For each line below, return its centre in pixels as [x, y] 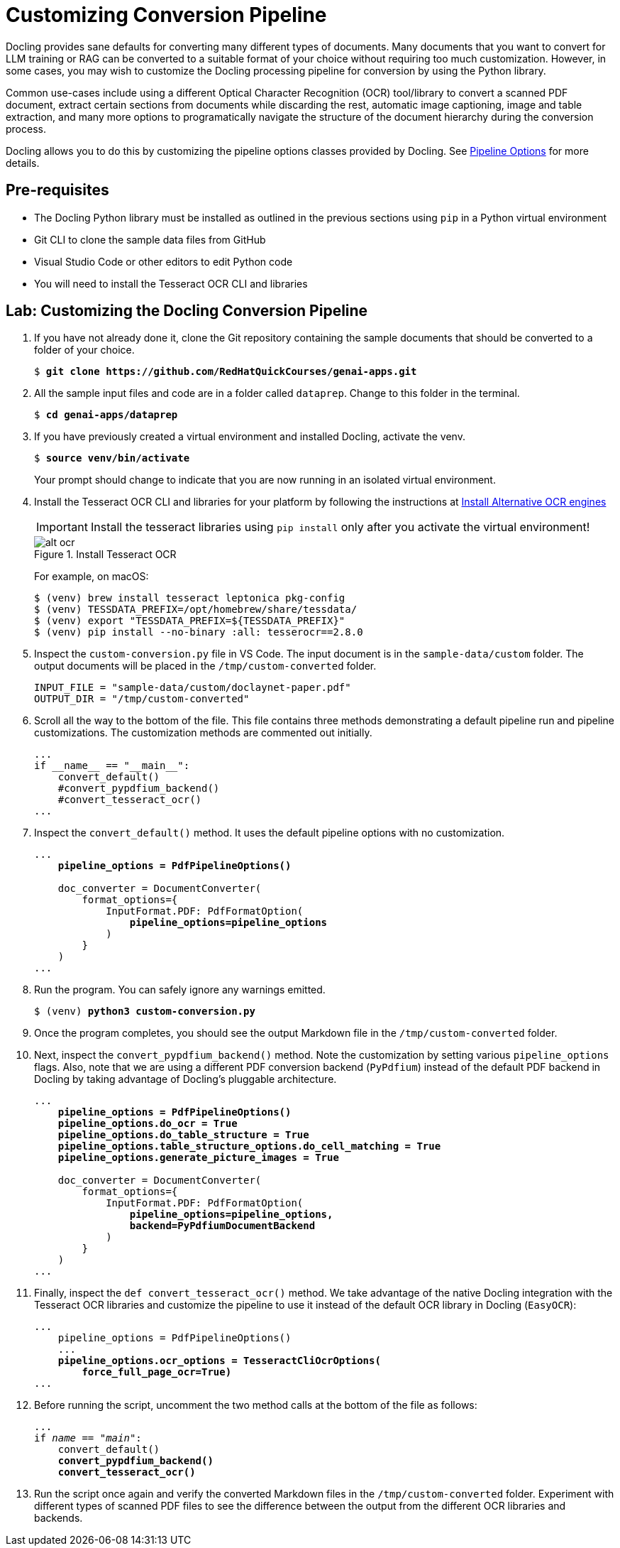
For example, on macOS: [92, 577]
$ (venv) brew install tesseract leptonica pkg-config [190, 598]
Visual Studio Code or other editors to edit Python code [164, 261]
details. [23, 163]
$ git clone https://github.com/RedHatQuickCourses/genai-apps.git [226, 372]
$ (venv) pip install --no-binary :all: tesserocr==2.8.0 [199, 632]
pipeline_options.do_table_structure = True [183, 1135]
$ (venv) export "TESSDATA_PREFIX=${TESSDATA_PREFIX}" [190, 621]
